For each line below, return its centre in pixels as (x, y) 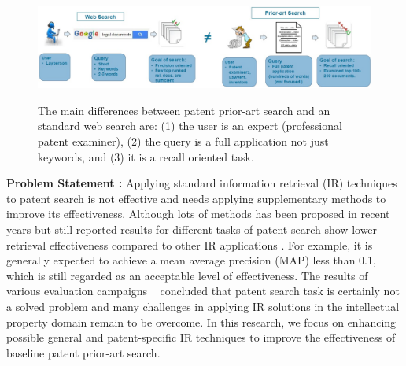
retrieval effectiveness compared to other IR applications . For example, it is (190, 244)
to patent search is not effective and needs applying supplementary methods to (196, 198)
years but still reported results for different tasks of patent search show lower (192, 229)
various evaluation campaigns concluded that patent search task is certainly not (203, 291)
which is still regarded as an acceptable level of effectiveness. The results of (187, 275)
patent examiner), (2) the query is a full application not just (183, 141)
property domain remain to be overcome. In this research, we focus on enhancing (201, 322)
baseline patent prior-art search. (83, 352)
